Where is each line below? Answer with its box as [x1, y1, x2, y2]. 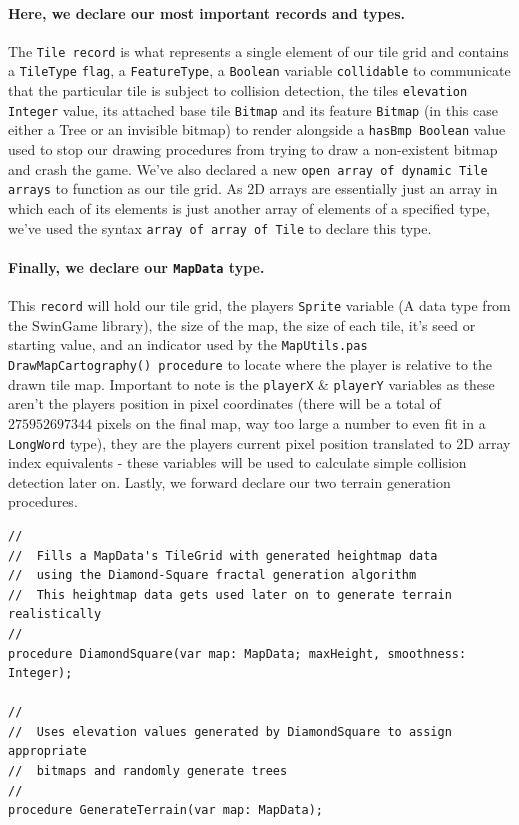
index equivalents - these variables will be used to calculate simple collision [8, 452, 467, 473]
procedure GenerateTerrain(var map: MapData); [8, 803, 323, 818]
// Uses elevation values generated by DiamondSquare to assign [8, 724, 452, 739]
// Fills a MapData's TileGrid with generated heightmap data [8, 548, 438, 563]
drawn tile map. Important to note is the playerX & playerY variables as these [8, 373, 495, 394]
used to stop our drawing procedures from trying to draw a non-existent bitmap [8, 139, 498, 160]
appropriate [8, 744, 87, 759]
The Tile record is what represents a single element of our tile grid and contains [8, 40, 509, 61]
